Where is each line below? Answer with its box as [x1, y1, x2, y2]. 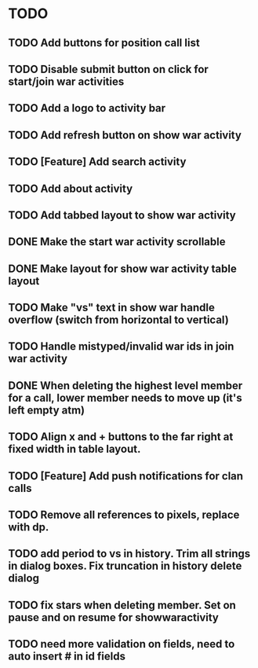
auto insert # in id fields [8, 650, 125, 663]
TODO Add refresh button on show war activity [8, 128, 242, 141]
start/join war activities [8, 75, 125, 88]
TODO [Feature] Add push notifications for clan [8, 469, 244, 483]
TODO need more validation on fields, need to [8, 637, 235, 651]
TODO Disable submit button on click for [8, 62, 209, 75]
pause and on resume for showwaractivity [8, 611, 220, 624]
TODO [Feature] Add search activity [8, 155, 187, 169]
